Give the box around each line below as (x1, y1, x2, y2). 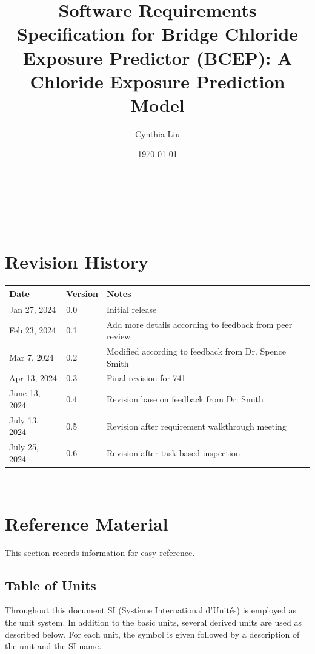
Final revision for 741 (106, 371, 186, 384)
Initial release (106, 302, 157, 315)
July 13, (9, 413, 39, 426)
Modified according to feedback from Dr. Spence (106, 345, 286, 357)
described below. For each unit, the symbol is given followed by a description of (5, 627, 300, 640)
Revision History (5, 249, 148, 274)
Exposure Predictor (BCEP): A (22, 45, 293, 70)
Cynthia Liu (134, 127, 181, 140)
